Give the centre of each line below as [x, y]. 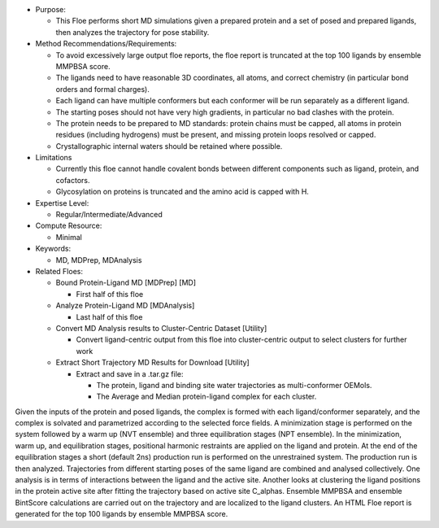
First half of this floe [110, 294]
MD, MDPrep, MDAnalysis [99, 260]
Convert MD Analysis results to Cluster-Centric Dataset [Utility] [161, 328]
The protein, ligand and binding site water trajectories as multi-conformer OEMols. [234, 385]
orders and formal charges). [102, 89]
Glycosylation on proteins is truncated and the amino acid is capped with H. [182, 192]
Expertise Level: [62, 203]
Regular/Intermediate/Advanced [109, 215]
